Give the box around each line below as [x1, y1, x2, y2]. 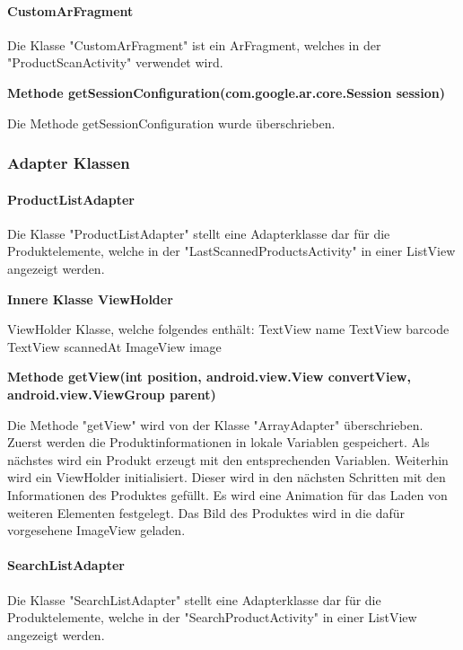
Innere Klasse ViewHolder [7, 289, 173, 308]
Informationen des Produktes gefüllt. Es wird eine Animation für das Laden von [7, 485, 448, 504]
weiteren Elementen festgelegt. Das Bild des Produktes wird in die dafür [7, 503, 406, 522]
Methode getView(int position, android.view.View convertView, [7, 367, 411, 386]
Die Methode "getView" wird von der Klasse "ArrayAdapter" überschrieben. [7, 415, 424, 434]
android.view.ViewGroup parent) [7, 384, 216, 403]
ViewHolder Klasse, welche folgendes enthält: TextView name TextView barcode [7, 320, 450, 338]
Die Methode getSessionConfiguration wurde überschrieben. [7, 113, 336, 132]
